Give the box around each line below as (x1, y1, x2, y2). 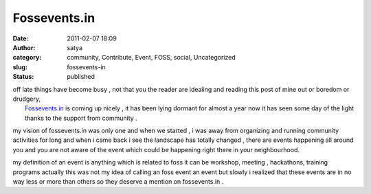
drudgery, (12, 95, 41, 103)
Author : (12, 43, 36, 51)
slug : (12, 62, 27, 71)
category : (12, 53, 42, 62)
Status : (12, 73, 34, 81)
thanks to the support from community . (25, 114, 137, 122)
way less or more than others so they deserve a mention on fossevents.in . (12, 178, 224, 186)
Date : (12, 34, 29, 43)
